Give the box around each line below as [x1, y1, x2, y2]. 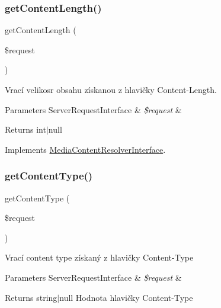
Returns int [5, 123, 46, 136]
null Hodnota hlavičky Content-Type [59, 291, 193, 303]
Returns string [5, 291, 57, 303]
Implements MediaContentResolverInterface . [5, 143, 166, 155]
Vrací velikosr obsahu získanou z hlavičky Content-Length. [5, 84, 217, 95]
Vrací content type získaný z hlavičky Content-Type [5, 251, 194, 264]
